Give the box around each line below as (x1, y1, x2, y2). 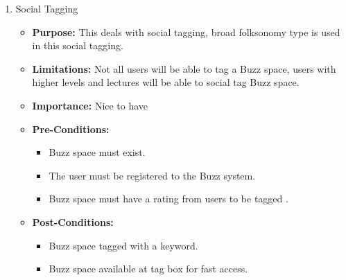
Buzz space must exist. (49, 145, 146, 159)
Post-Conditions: (32, 214, 114, 229)
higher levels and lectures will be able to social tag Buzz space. (32, 75, 300, 89)
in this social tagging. (32, 38, 123, 53)
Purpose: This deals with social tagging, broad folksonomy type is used (32, 24, 340, 39)
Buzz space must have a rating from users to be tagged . (49, 191, 288, 206)
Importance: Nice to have (32, 98, 148, 112)
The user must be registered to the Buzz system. (49, 168, 256, 182)
